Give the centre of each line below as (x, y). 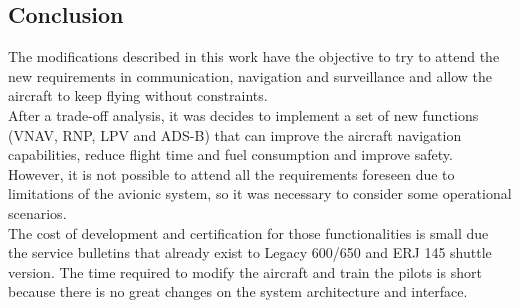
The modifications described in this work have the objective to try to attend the (254, 56)
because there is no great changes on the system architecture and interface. (238, 291)
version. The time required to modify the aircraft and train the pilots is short (245, 271)
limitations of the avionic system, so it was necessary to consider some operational (260, 193)
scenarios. (37, 212)
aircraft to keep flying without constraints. (138, 95)
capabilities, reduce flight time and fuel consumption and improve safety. (230, 154)
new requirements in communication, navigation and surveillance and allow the (250, 75)
